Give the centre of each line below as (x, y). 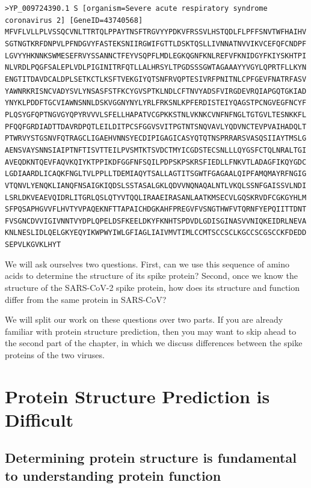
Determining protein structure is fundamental (151, 458)
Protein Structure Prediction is (137, 396)
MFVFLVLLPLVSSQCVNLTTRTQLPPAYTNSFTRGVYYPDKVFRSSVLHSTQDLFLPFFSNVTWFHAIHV (156, 32)
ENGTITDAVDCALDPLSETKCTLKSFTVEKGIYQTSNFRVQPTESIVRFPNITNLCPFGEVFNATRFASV (156, 79)
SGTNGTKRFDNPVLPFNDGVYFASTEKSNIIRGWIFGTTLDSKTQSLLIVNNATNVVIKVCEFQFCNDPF (156, 44)
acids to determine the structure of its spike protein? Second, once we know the (151, 276)
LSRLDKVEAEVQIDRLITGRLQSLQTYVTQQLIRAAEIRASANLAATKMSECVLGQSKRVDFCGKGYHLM (156, 197)
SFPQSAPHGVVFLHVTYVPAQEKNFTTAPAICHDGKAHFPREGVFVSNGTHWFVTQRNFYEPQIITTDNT (156, 209)
